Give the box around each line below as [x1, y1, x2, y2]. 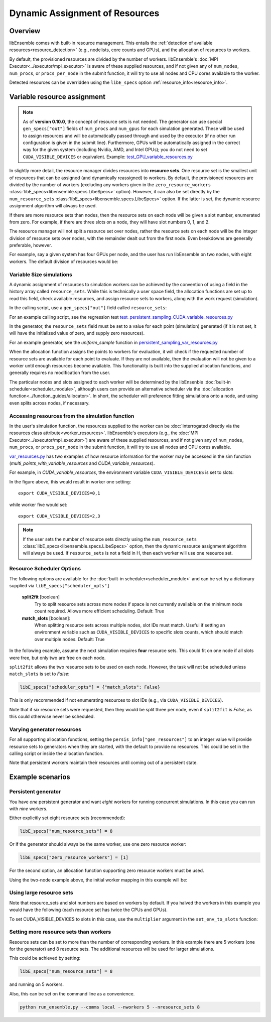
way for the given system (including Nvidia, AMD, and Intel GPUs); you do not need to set [23, 147, 208, 153]
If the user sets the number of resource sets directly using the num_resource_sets [23, 536, 197, 542]
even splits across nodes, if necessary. [9, 400, 90, 406]
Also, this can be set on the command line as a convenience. [9, 990, 135, 996]
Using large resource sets [9, 889, 73, 896]
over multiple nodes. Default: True [34, 636, 105, 642]
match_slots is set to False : [9, 671, 70, 677]
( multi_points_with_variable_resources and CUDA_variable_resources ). [9, 460, 155, 466]
